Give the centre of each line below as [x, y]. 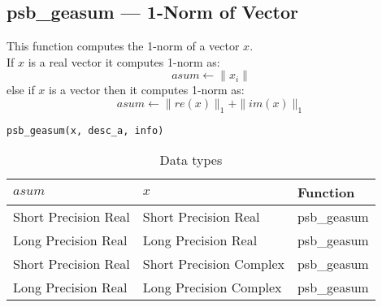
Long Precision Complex [212, 288]
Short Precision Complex [213, 264]
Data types [191, 160]
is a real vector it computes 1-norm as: [124, 61]
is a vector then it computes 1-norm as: [147, 90]
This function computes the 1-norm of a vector [123, 46]
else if [21, 90]
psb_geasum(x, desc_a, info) [85, 130]
